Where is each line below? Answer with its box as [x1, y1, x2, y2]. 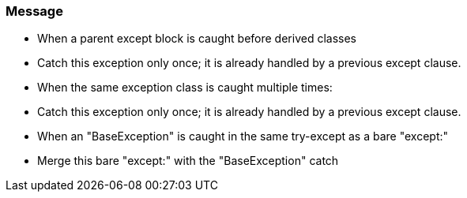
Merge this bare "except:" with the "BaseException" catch [37, 154, 339, 168]
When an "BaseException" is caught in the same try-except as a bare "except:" [37, 129, 449, 144]
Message [6, 3, 63, 19]
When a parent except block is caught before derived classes [37, 32, 356, 46]
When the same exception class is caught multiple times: [37, 80, 333, 95]
